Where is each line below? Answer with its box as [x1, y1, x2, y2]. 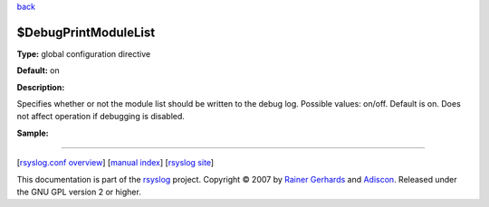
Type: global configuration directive [16, 48, 151, 59]
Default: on [16, 65, 61, 76]
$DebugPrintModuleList [16, 24, 156, 40]
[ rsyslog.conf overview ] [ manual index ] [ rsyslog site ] [16, 157, 215, 168]
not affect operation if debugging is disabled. [16, 111, 186, 122]
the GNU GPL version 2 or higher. [16, 186, 142, 198]
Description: [16, 81, 65, 92]
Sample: [16, 127, 49, 138]
